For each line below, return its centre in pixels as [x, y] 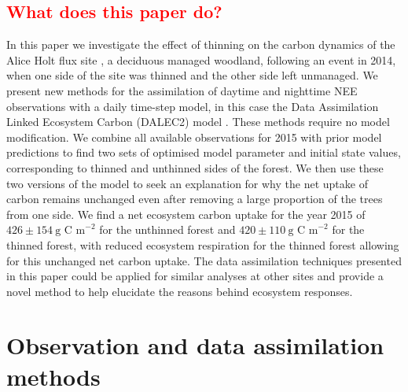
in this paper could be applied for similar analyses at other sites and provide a [195, 276]
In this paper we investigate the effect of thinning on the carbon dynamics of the [201, 44]
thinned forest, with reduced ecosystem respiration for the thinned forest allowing [203, 244]
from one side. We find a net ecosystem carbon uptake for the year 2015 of [186, 214]
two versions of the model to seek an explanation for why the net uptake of [187, 183]
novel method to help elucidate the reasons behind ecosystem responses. [180, 291]
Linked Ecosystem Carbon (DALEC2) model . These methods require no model [198, 122]
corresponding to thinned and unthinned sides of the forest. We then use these [195, 167]
